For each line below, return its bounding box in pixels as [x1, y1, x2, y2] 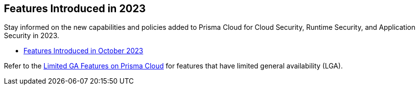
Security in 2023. [4, 31, 59, 40]
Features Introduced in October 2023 [23, 46, 143, 55]
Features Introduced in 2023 [4, 2, 146, 15]
